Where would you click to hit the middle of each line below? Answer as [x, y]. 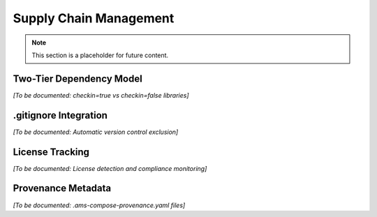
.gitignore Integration [60, 115]
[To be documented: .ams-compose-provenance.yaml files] [99, 205]
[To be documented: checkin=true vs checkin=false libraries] [101, 95]
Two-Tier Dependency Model [77, 78]
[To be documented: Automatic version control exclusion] [96, 132]
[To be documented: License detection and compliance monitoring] [110, 168]
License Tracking [51, 152]
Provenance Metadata [62, 188]
